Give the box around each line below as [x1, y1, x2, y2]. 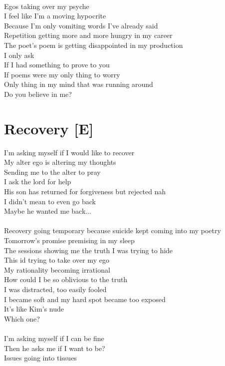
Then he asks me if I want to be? [4, 343, 105, 353]
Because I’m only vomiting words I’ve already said [4, 20, 158, 30]
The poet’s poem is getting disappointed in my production [4, 39, 183, 50]
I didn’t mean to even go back [4, 196, 96, 206]
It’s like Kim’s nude [4, 304, 64, 314]
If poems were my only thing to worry [4, 69, 120, 79]
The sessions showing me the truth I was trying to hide [4, 245, 173, 255]
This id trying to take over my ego [4, 255, 109, 265]
